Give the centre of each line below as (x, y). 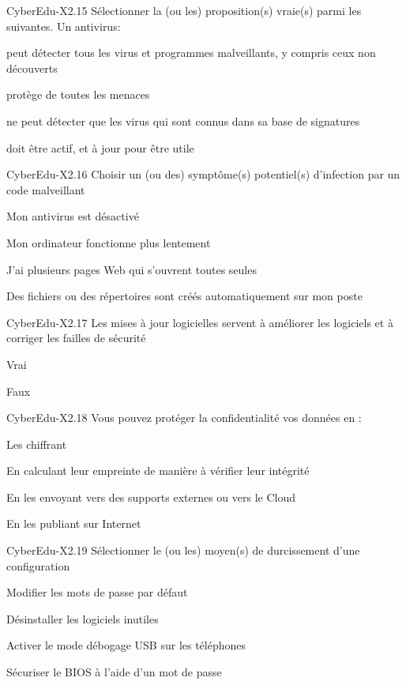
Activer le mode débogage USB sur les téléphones (126, 645)
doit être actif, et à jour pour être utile (100, 147)
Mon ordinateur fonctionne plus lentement (109, 242)
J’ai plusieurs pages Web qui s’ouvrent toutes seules (132, 269)
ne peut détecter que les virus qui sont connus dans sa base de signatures (183, 120)
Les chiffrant (37, 444)
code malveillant (46, 189)
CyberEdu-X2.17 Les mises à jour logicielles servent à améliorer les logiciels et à (200, 322)
